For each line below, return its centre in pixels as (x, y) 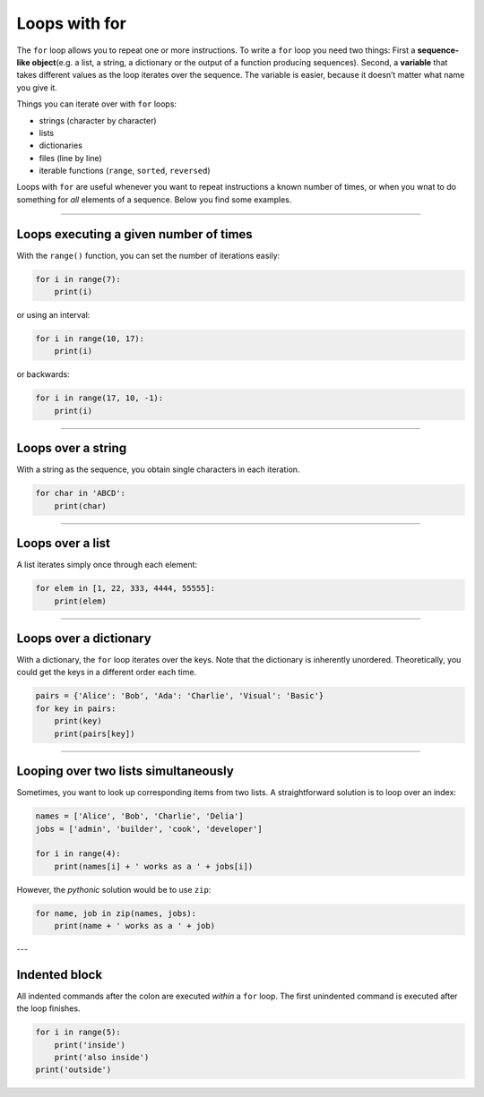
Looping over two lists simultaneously (125, 771)
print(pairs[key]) (95, 733)
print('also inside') (102, 1058)
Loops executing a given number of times (134, 234)
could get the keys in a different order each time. (107, 673)
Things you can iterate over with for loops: (97, 104)
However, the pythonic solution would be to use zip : (114, 889)
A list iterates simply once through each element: (107, 565)
